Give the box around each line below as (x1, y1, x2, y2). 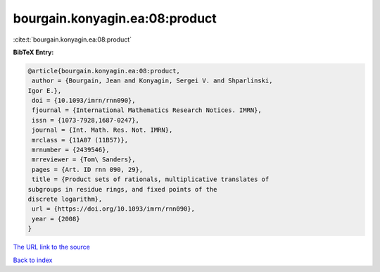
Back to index (13, 256, 53, 264)
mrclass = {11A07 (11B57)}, (32, 136, 129, 144)
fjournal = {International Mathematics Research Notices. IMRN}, (32, 106, 262, 114)
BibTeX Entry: (13, 48, 54, 56)
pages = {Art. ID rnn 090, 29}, (32, 166, 144, 173)
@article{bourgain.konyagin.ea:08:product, (27, 67, 181, 75)
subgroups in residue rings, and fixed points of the (27, 185, 217, 193)
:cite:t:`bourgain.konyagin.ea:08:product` (13, 35, 132, 44)
